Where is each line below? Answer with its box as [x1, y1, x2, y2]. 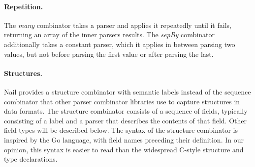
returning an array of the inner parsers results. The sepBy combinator [4, 29, 215, 40]
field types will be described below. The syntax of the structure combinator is [4, 125, 238, 135]
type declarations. [4, 154, 58, 164]
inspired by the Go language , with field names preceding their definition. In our [4, 134, 244, 144]
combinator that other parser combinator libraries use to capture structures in [4, 96, 240, 106]
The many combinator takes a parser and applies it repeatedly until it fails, [4, 20, 231, 30]
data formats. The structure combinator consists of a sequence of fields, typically [4, 106, 248, 116]
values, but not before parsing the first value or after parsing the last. [4, 48, 214, 59]
